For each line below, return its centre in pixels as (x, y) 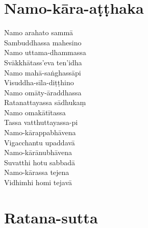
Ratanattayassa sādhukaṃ (45, 102)
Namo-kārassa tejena (37, 172)
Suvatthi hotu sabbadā (40, 162)
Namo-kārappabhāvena (40, 132)
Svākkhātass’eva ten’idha (43, 62)
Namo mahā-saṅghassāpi (43, 72)
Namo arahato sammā (39, 32)
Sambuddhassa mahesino (43, 42)
